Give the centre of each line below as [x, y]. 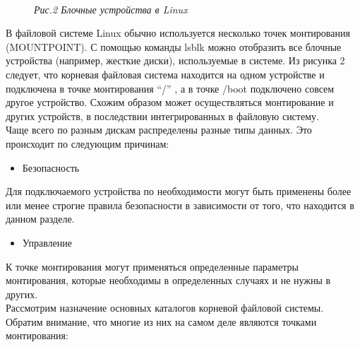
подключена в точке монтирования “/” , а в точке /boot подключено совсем [170, 88]
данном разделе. [40, 219]
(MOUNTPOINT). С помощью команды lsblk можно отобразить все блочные [174, 46]
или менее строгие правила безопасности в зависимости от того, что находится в [180, 205]
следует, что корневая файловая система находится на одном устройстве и [165, 74]
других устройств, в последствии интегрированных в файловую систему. [162, 116]
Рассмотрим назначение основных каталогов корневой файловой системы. [165, 308]
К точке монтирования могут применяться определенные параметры [152, 266]
